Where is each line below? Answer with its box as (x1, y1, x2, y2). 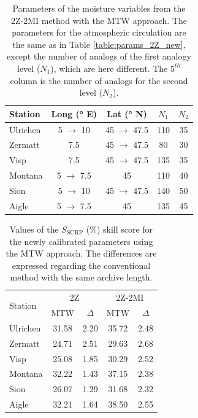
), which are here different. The (50, 61, 168, 74)
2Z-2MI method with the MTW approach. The (10, 14, 187, 26)
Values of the (9, 222, 59, 235)
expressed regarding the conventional (12, 258, 151, 271)
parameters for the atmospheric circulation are (12, 26, 186, 39)
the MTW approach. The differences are (6, 247, 157, 260)
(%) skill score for (86, 222, 153, 235)
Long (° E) (51, 107, 97, 120)
